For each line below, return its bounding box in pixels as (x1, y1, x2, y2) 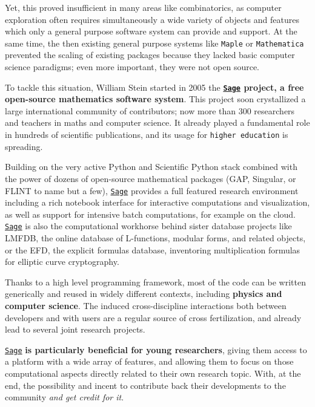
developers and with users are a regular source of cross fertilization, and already (5, 311, 302, 324)
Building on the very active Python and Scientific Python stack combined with (5, 160, 297, 173)
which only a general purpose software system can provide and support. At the (5, 25, 297, 37)
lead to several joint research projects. (5, 323, 145, 336)
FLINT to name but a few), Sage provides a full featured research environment (5, 184, 299, 197)
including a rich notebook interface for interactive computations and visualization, (5, 196, 310, 209)
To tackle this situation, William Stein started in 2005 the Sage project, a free (5, 80, 304, 93)
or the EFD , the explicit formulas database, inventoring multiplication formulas (5, 243, 300, 256)
